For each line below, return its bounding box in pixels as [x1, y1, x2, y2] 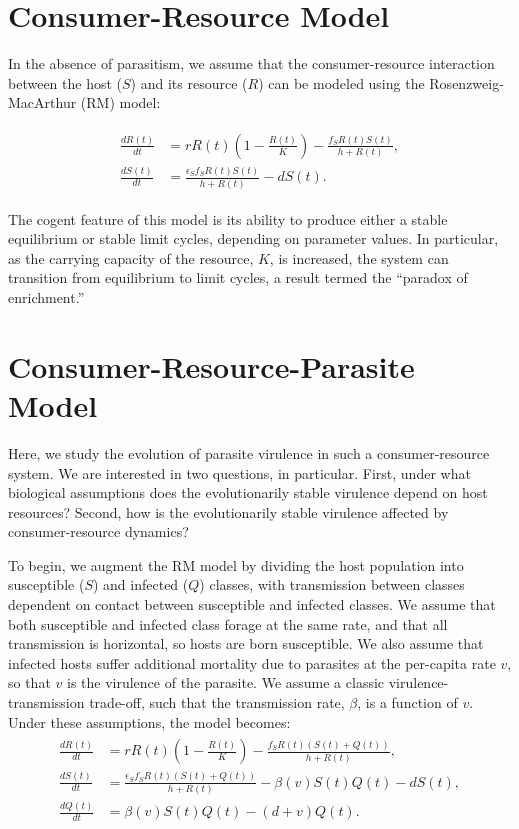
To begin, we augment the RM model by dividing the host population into [8, 554, 464, 575]
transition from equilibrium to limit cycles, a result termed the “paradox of [8, 267, 468, 288]
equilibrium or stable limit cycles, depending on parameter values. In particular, [8, 228, 499, 249]
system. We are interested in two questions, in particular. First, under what [8, 462, 471, 483]
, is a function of [357, 692, 458, 713]
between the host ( [8, 72, 123, 93]
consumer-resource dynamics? [8, 521, 189, 542]
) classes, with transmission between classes [199, 574, 465, 595]
